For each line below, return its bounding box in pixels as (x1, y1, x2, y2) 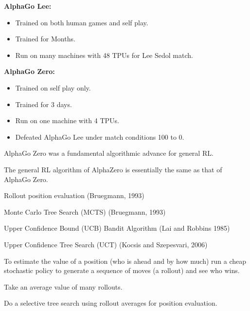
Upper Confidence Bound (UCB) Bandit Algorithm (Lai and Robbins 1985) (4, 223, 230, 233)
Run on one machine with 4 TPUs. (15, 115, 119, 126)
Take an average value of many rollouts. (4, 281, 123, 292)
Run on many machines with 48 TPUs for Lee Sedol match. (15, 50, 193, 60)
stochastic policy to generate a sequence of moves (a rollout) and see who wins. (4, 265, 240, 275)
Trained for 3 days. (15, 99, 72, 109)
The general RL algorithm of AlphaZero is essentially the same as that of (4, 164, 222, 174)
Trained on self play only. (15, 82, 91, 92)
